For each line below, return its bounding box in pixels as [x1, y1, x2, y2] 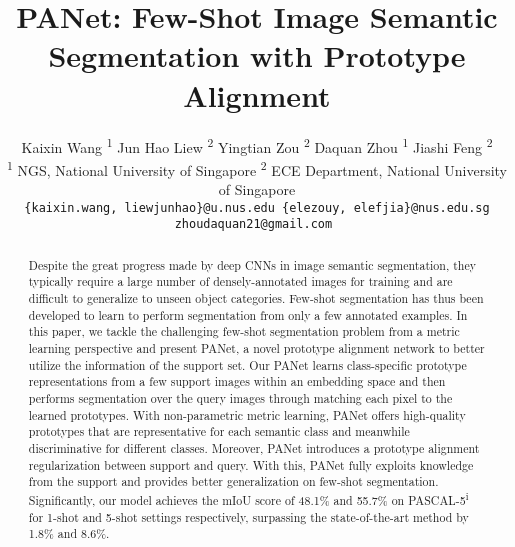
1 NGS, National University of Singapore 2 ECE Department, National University [6, 156, 507, 180]
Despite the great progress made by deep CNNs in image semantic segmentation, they [28, 256, 476, 273]
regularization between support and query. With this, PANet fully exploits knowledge [28, 456, 474, 473]
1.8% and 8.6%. [28, 525, 110, 542]
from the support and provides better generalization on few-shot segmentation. [28, 473, 439, 490]
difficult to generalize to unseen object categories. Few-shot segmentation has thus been [28, 290, 484, 307]
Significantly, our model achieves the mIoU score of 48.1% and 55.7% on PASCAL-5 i [28, 488, 469, 508]
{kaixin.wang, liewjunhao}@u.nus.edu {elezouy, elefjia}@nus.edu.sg [24, 200, 490, 215]
